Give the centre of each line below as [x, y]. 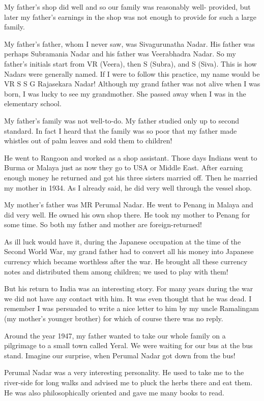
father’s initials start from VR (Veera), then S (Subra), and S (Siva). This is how [130, 63]
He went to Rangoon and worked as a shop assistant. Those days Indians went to [131, 157]
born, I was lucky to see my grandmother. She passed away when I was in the [125, 93]
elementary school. [33, 103]
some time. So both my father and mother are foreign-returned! [103, 224]
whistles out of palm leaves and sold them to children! [88, 141]
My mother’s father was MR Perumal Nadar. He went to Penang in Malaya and [129, 205]
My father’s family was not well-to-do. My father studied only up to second [122, 120]
